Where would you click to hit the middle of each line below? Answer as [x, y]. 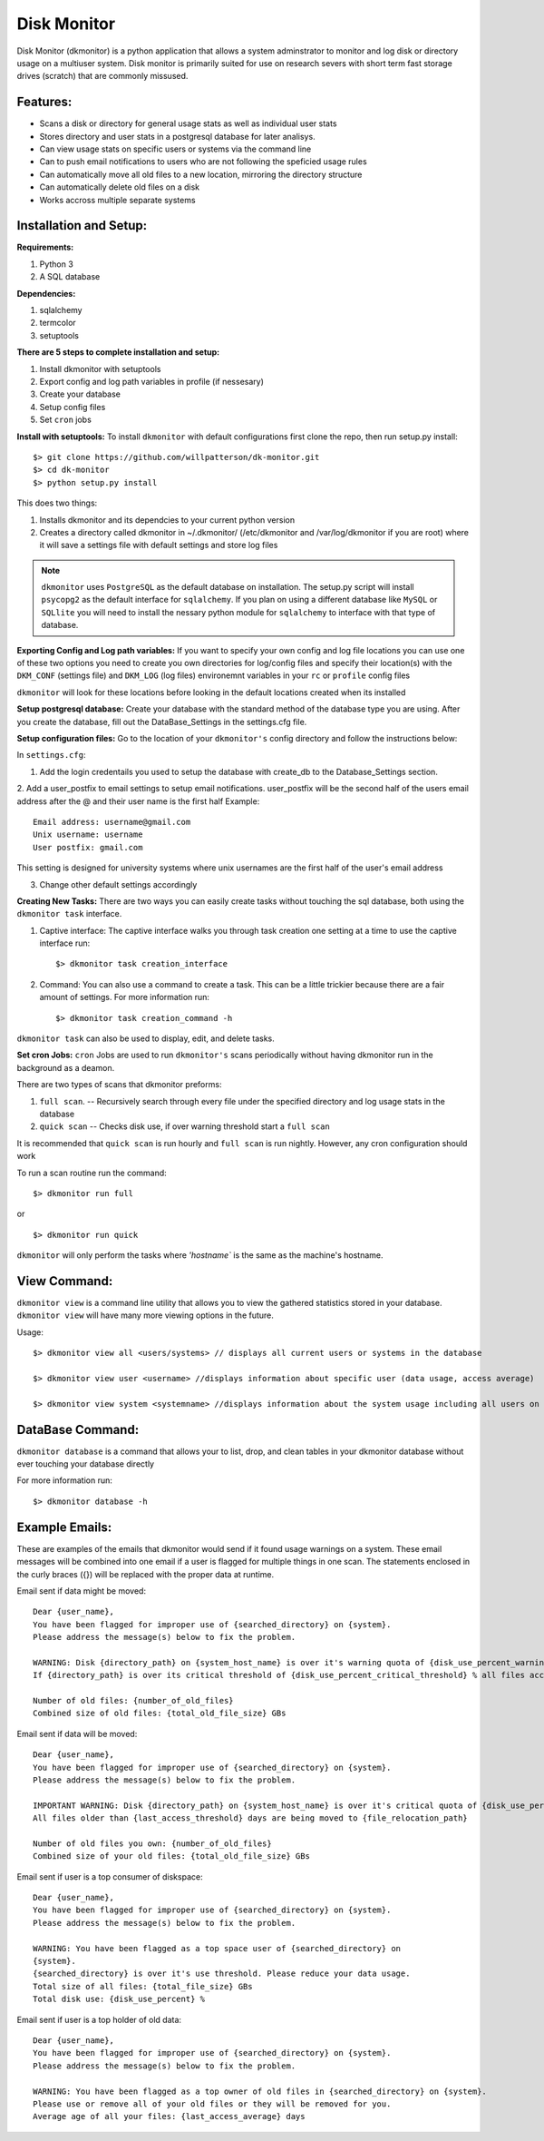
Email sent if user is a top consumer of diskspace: [110, 1876]
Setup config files [73, 407]
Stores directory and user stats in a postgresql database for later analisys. [178, 136]
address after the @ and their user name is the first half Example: [138, 801]
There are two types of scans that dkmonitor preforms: [119, 1085]
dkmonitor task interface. [69, 914]
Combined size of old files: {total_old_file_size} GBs [160, 1714]
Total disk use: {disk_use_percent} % [119, 1999]
